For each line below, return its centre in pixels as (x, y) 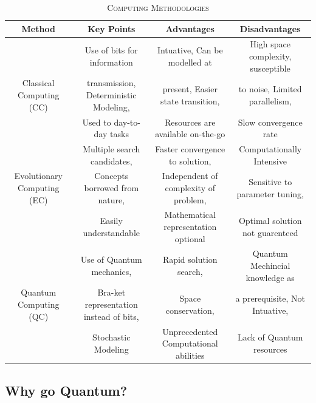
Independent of (190, 176)
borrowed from (112, 187)
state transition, (190, 100)
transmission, (112, 83)
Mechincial (270, 266)
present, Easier (190, 89)
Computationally (270, 148)
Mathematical (190, 215)
